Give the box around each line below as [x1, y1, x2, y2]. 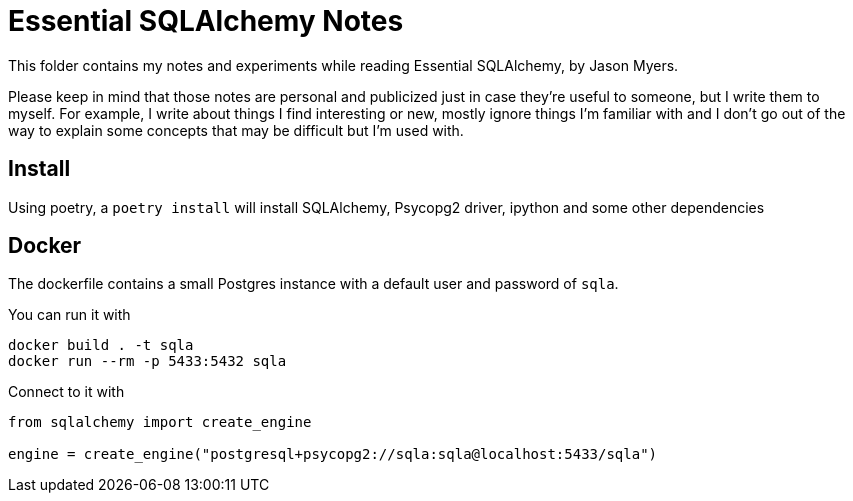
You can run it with [8, 306, 131, 324]
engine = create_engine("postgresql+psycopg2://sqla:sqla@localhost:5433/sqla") [8, 446, 658, 463]
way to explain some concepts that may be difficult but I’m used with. [8, 121, 464, 139]
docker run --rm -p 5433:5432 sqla [8, 353, 287, 370]
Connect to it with [8, 383, 125, 401]
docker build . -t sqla [8, 337, 194, 354]
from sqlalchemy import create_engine [8, 414, 312, 431]
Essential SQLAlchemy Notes [8, 4, 404, 38]
